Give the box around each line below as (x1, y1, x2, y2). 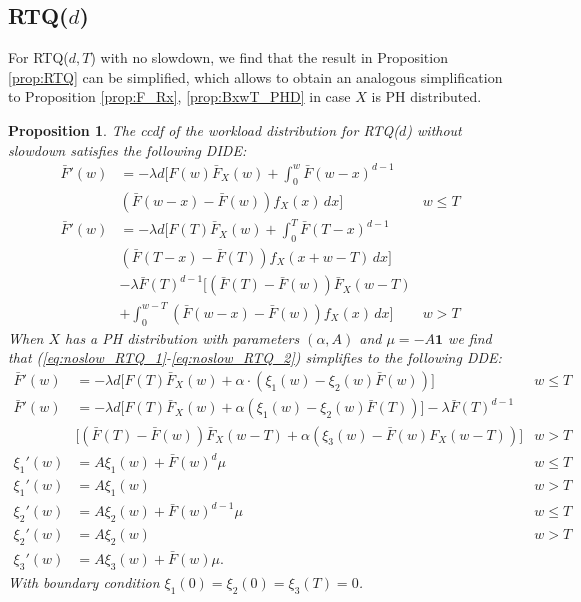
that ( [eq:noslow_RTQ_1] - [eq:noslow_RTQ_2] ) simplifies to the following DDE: (8, 347, 502, 368)
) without (406, 119, 462, 140)
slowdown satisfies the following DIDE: (8, 139, 247, 160)
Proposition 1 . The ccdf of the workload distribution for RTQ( (8, 119, 400, 140)
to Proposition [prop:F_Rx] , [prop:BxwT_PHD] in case (8, 86, 351, 107)
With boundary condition (8, 571, 160, 592)
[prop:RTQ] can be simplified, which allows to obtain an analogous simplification (8, 66, 503, 87)
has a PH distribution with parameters (65, 327, 300, 348)
